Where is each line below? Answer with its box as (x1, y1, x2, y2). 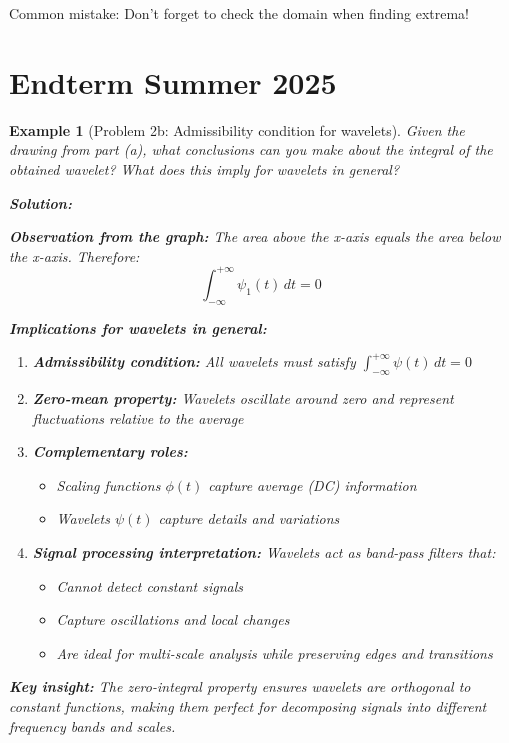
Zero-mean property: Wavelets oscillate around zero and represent (32, 387, 454, 408)
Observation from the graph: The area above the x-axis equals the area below (9, 226, 501, 247)
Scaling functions (56, 474, 161, 495)
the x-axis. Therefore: (9, 245, 140, 266)
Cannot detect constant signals (56, 575, 243, 596)
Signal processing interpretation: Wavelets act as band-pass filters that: (32, 541, 496, 562)
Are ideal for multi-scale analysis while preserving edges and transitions (56, 642, 493, 663)
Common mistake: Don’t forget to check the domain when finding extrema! (9, 3, 469, 23)
